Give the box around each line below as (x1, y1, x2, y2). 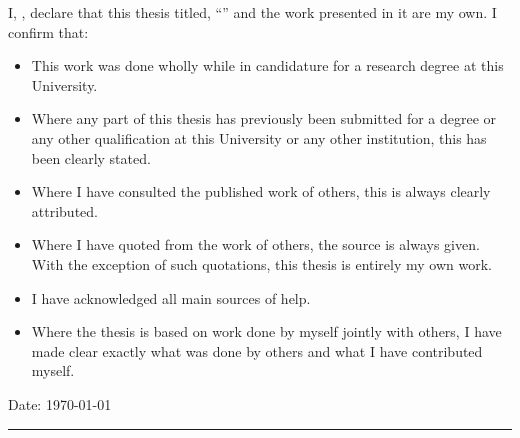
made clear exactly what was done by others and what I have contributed (31, 340, 483, 361)
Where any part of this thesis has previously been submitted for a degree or (31, 108, 497, 129)
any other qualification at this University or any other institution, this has (31, 127, 487, 148)
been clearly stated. (31, 147, 151, 168)
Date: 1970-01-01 (8, 393, 112, 414)
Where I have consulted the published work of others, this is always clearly (31, 181, 491, 202)
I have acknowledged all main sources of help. (31, 287, 311, 308)
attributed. (31, 200, 98, 221)
